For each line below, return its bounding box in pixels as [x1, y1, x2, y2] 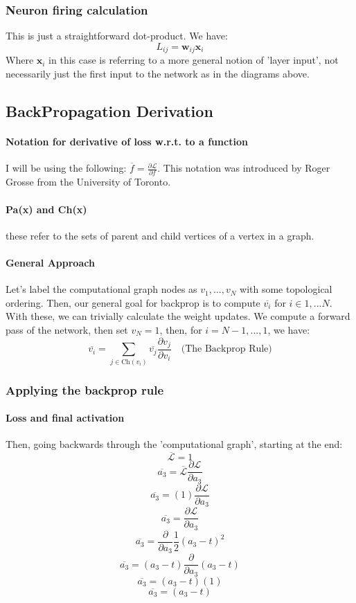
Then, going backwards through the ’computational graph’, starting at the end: [6, 437, 343, 451]
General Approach [6, 255, 95, 269]
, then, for [159, 322, 202, 336]
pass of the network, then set [6, 322, 128, 336]
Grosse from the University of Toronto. [6, 174, 171, 189]
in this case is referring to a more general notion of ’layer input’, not [48, 53, 339, 67]
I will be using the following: [6, 161, 127, 175]
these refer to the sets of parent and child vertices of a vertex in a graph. [6, 228, 314, 242]
